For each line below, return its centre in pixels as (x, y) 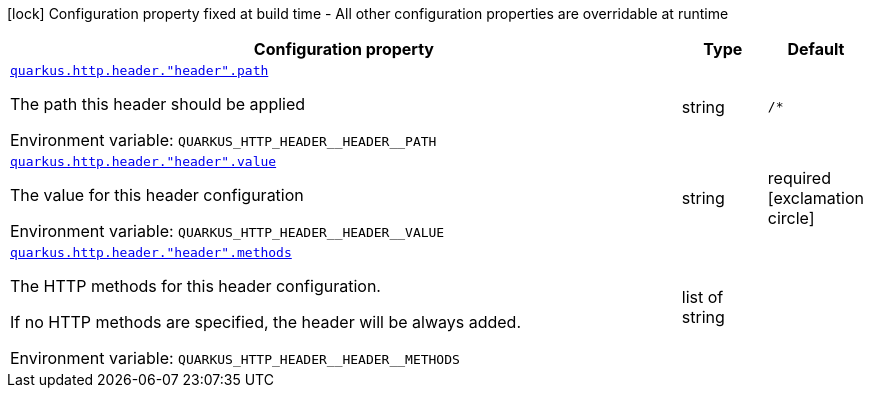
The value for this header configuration (157, 195)
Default (816, 49)
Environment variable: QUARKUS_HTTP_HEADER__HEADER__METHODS (235, 358)
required (799, 177)
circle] (791, 217)
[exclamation (815, 197)
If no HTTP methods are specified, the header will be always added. (265, 322)
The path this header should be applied (158, 104)
